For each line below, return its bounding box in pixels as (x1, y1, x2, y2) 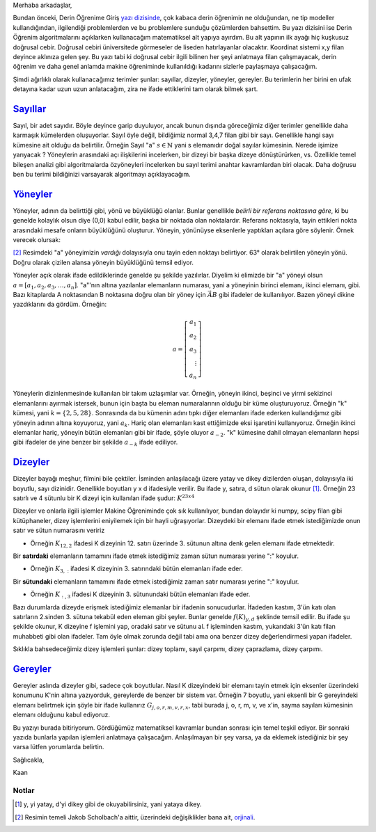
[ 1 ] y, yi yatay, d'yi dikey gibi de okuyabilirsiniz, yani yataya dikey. (15, 800, 202, 808)
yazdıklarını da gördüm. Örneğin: (13, 300, 107, 309)
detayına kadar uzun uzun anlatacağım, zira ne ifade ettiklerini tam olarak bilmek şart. (13, 85, 258, 93)
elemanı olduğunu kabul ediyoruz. (13, 710, 111, 719)
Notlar (13, 785, 35, 795)
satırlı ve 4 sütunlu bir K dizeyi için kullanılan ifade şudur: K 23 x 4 (13, 493, 195, 502)
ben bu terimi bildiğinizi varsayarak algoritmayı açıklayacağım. (13, 170, 191, 178)
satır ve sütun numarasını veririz (13, 526, 105, 535)
